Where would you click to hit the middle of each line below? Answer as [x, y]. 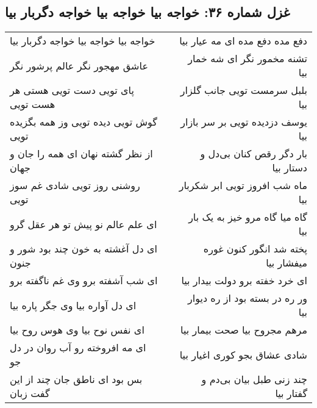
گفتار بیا [291, 393]
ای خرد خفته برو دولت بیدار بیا [244, 281]
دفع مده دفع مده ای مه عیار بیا [243, 41]
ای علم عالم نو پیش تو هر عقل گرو [84, 224]
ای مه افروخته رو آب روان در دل [78, 348]
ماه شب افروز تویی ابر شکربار [243, 185]
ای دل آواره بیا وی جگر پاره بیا [73, 305]
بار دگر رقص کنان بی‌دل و [254, 154]
